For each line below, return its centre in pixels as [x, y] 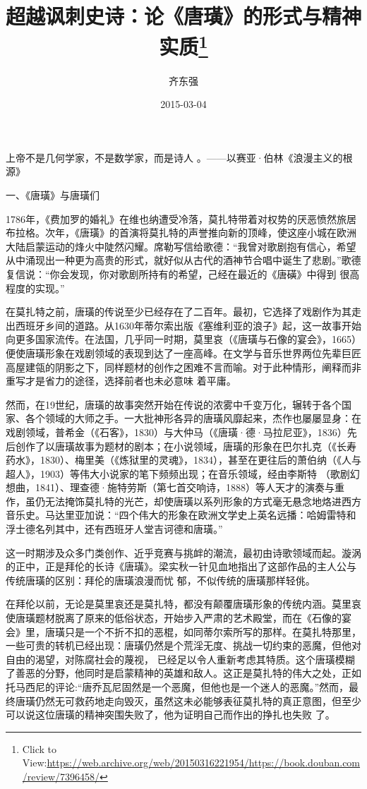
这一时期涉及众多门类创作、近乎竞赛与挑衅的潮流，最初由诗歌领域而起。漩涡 [183, 552]
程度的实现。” [35, 288]
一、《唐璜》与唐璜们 [53, 195]
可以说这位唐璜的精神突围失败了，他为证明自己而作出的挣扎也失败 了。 [170, 715]
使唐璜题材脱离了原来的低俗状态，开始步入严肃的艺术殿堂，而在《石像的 [174, 618]
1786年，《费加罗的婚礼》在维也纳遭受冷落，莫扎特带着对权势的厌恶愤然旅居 [181, 218]
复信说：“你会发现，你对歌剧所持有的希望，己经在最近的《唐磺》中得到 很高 [183, 273]
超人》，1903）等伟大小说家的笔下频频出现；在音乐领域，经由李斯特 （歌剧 [178, 473]
